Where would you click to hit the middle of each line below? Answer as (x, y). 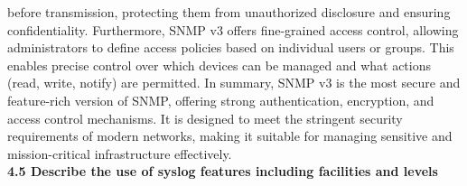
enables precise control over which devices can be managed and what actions (219, 65)
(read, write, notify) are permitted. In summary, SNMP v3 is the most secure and (234, 83)
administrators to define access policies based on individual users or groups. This (231, 47)
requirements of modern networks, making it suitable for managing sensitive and (230, 136)
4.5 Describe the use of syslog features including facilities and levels (223, 171)
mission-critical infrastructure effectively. (120, 153)
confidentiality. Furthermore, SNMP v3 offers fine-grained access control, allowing (233, 29)
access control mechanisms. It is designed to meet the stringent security (205, 118)
